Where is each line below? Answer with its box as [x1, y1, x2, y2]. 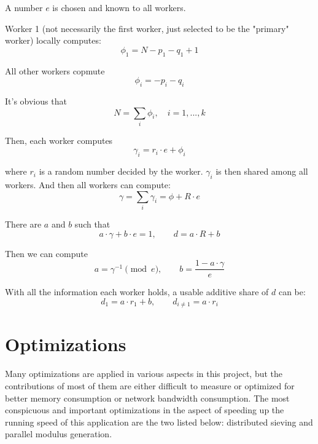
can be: [278, 285, 306, 298]
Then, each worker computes [5, 133, 113, 146]
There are [5, 218, 42, 230]
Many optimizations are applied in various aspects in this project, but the [5, 367, 283, 380]
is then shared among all [215, 165, 308, 178]
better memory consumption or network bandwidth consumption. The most [5, 391, 290, 404]
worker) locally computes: [5, 34, 101, 47]
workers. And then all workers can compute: [5, 178, 171, 191]
